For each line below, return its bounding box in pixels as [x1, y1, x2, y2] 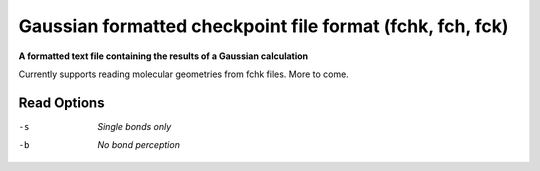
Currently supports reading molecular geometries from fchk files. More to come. [18, 68, 349, 80]
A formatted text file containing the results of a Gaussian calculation [18, 50, 309, 62]
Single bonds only [97, 120, 172, 132]
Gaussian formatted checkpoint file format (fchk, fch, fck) [18, 15, 509, 37]
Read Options [18, 94, 105, 111]
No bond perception [97, 139, 180, 151]
